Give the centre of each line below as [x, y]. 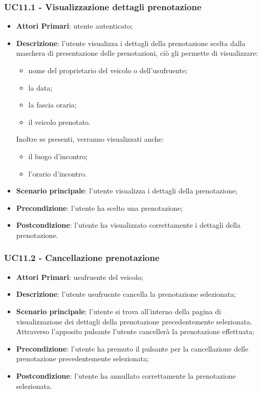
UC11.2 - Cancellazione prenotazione [82, 258]
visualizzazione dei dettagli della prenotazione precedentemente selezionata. [134, 321]
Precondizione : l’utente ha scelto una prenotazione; [100, 208]
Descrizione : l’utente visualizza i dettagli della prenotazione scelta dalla [131, 43]
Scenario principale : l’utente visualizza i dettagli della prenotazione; [127, 191]
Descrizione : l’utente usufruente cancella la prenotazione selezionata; [126, 294]
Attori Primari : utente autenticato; [74, 26]
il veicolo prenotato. [59, 122]
